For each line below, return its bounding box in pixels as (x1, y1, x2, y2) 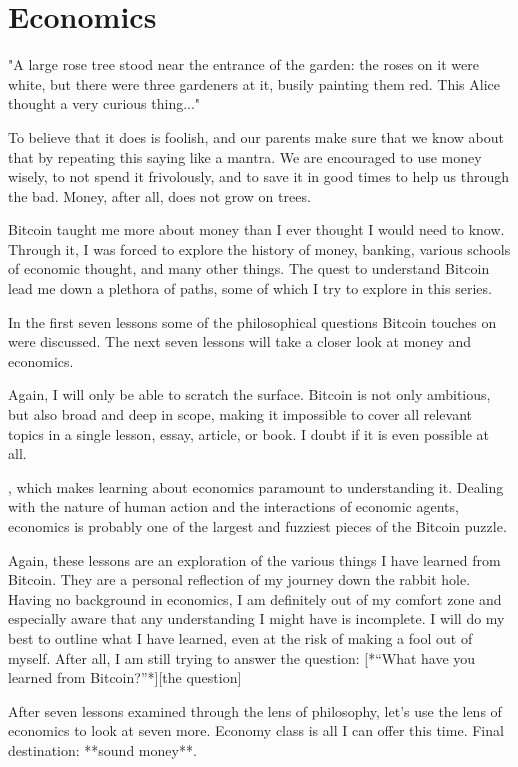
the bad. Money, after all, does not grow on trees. (8, 185, 311, 206)
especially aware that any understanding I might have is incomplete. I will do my (8, 608, 505, 629)
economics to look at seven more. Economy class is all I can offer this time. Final (8, 720, 504, 741)
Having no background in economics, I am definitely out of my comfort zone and (8, 588, 502, 609)
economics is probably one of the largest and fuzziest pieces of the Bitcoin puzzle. (8, 516, 507, 536)
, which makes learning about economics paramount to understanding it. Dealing (8, 476, 504, 497)
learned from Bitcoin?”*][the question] (8, 667, 242, 688)
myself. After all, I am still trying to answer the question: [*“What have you (8, 647, 476, 668)
